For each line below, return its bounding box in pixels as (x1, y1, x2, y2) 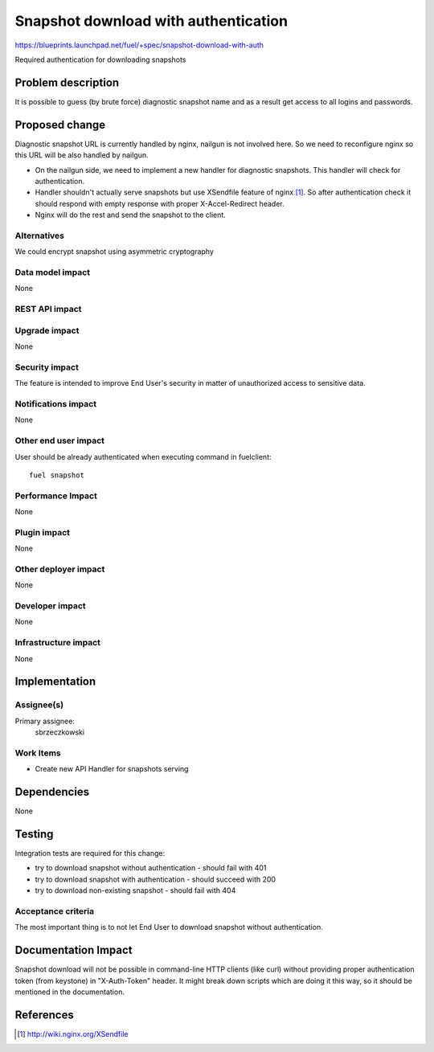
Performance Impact (14, 490, 98, 501)
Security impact (14, 362, 80, 373)
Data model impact (14, 267, 91, 277)
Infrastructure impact (14, 637, 100, 649)
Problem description (14, 76, 120, 89)
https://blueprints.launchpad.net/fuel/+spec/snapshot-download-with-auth (14, 40, 264, 50)
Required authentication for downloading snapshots (14, 55, 186, 64)
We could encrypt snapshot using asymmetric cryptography (14, 247, 215, 256)
